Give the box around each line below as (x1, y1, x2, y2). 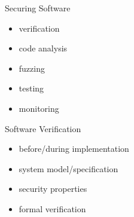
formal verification (19, 202, 86, 215)
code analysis (19, 42, 68, 54)
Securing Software (5, 2, 71, 14)
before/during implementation (19, 142, 129, 155)
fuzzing (19, 62, 45, 74)
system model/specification (19, 162, 118, 175)
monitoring (19, 102, 59, 114)
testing (19, 82, 44, 94)
